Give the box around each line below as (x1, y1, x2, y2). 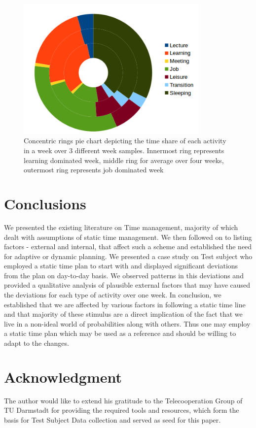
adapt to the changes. (4, 338, 69, 348)
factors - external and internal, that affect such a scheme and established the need (4, 241, 252, 252)
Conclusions (4, 193, 86, 213)
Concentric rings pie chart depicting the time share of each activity (24, 135, 226, 146)
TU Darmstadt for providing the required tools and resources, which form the (4, 405, 239, 415)
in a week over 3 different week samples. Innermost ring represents (24, 145, 224, 156)
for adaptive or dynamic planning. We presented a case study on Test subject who (4, 251, 253, 261)
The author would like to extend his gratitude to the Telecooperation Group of (4, 395, 243, 405)
